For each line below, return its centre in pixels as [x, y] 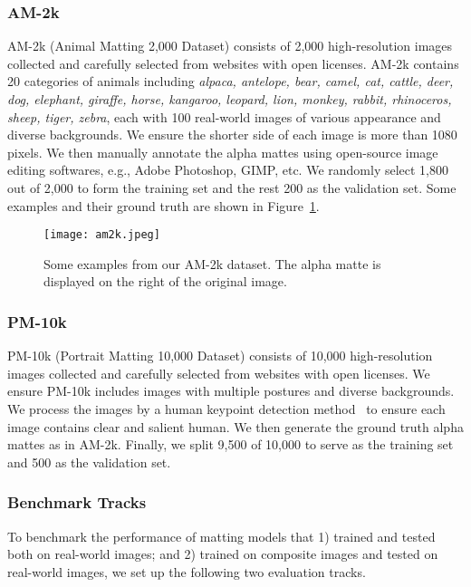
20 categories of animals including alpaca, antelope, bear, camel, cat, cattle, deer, [231, 81]
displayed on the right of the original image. [165, 281]
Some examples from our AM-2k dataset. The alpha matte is [212, 263]
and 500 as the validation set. [89, 462]
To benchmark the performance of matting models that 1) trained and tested [221, 536]
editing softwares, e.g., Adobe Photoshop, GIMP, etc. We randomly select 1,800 [228, 170]
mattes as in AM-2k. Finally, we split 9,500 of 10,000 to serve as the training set [231, 444]
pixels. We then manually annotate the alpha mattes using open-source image [223, 152]
